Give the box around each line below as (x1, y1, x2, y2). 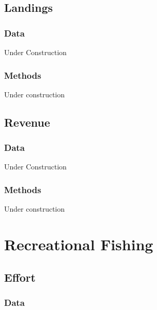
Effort (4, 269, 36, 285)
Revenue (4, 114, 50, 130)
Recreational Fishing (4, 234, 153, 254)
